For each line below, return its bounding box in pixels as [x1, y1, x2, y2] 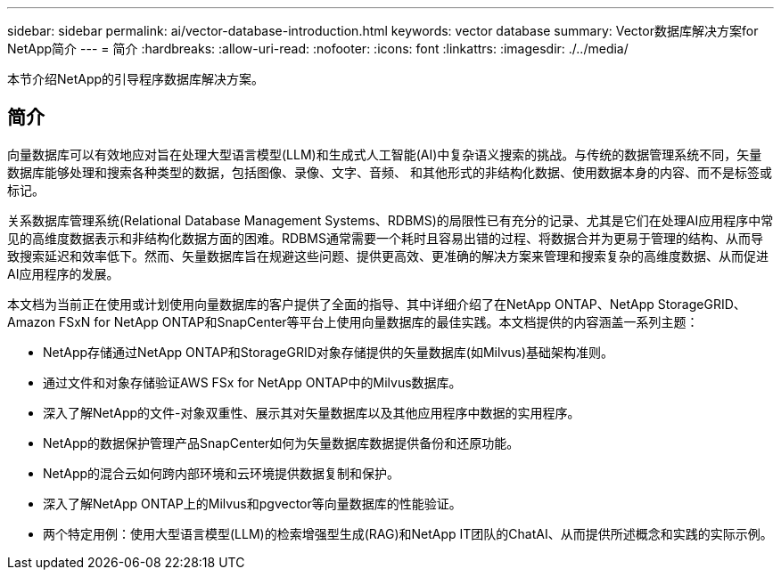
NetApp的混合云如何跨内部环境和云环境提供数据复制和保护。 [43, 465, 400, 481]
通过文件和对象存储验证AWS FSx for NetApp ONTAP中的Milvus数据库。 [43, 374, 462, 390]
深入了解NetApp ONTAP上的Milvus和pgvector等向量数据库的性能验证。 [43, 495, 462, 511]
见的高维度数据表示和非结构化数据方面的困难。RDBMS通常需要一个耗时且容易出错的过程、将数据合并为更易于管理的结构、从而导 [7, 230, 763, 246]
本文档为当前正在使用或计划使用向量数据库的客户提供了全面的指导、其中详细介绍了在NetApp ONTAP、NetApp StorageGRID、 [7, 296, 746, 312]
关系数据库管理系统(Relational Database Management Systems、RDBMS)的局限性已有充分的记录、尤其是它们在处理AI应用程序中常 [7, 212, 774, 228]
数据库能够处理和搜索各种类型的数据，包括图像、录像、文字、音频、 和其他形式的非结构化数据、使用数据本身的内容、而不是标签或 [7, 164, 772, 180]
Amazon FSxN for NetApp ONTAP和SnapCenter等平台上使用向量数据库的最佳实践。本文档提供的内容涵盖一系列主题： [7, 313, 699, 329]
